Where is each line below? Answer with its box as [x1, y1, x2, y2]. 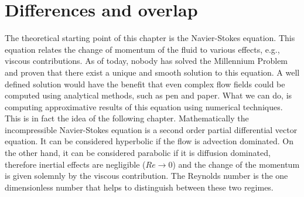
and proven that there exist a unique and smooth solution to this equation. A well [5, 66, 300, 78]
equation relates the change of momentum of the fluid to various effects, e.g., [5, 43, 280, 55]
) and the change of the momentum [172, 158, 300, 170]
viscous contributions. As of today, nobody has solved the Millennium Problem [5, 55, 288, 67]
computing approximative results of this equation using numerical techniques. [5, 100, 283, 113]
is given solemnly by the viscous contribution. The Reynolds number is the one [5, 169, 288, 182]
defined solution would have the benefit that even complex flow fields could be [5, 77, 285, 90]
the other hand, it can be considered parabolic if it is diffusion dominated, [5, 147, 271, 159]
